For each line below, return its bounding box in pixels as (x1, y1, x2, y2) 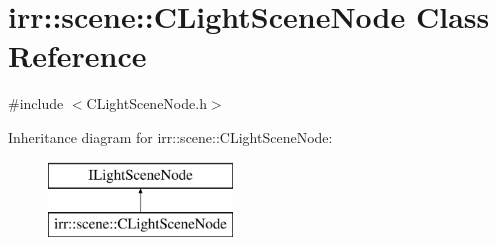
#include (8, 93, 64, 114)
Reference (8, 35, 147, 76)
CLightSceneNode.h (86, 93, 207, 114)
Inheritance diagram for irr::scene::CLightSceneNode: (8, 126, 333, 147)
